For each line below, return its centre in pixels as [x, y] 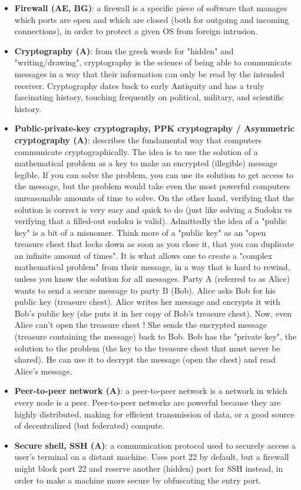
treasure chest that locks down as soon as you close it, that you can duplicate [154, 244]
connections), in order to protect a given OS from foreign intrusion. [136, 31]
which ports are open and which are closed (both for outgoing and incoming [152, 19]
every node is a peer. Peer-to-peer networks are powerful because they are [148, 402]
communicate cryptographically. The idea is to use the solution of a [136, 151]
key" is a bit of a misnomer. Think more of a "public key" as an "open [140, 232]
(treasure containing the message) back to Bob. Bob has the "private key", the [156, 336]
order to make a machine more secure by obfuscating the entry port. [138, 480]
